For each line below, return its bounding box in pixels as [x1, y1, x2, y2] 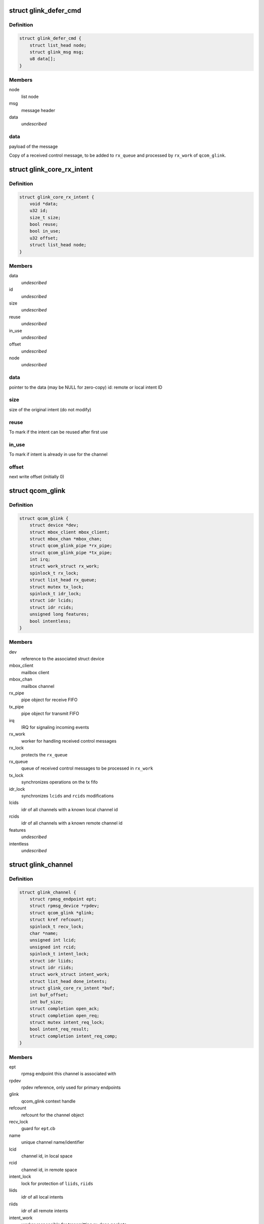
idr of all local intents [21, 1194, 64, 1200]
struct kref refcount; [29, 917, 84, 922]
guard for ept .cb [21, 1126, 56, 1131]
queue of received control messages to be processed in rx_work [21, 765, 154, 771]
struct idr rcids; [29, 605, 74, 610]
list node [21, 94, 39, 99]
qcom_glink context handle [21, 1098, 76, 1104]
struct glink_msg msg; [29, 49, 84, 55]
